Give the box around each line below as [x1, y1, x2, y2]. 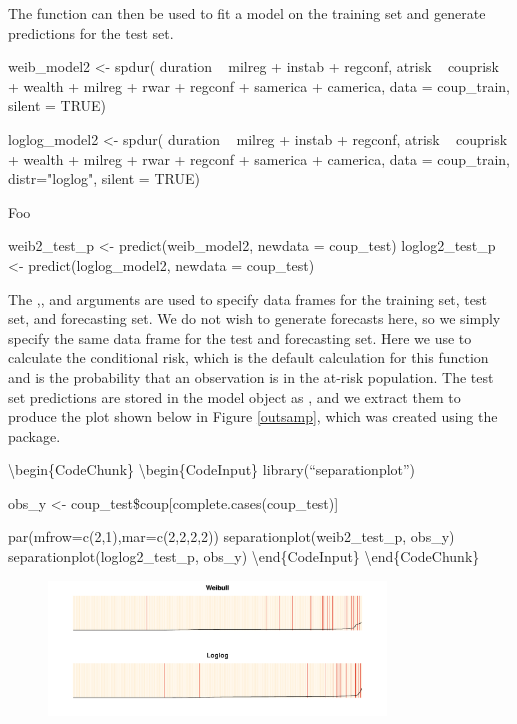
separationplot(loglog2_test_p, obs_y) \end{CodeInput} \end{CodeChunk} [8, 546, 480, 567]
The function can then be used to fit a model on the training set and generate [8, 3, 486, 23]
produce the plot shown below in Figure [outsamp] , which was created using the [8, 406, 498, 427]
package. [8, 425, 61, 446]
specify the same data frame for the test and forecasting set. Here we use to [8, 327, 472, 348]
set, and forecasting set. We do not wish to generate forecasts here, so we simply [8, 308, 501, 329]
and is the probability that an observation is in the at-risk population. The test [8, 366, 494, 387]
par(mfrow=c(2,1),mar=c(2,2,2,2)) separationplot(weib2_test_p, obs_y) [8, 526, 455, 547]
